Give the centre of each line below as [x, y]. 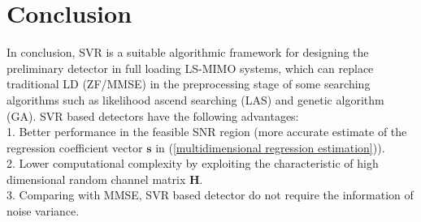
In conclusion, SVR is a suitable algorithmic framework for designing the [188, 52]
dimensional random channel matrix [96, 179]
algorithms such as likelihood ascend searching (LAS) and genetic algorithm [195, 99]
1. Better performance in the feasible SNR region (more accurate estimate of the [207, 132]
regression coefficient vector [75, 147]
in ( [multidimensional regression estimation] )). [270, 147]
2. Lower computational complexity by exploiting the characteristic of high [193, 163]
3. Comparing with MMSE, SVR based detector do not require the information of [210, 195]
